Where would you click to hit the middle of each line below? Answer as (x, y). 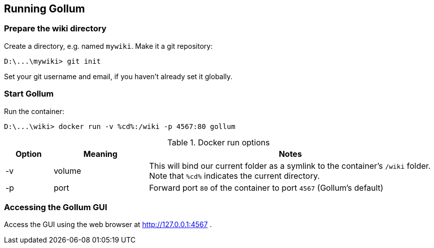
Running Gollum (45, 9)
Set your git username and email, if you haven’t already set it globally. (118, 76)
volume (67, 171)
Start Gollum (29, 94)
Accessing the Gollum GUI (56, 207)
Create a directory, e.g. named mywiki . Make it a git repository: (108, 46)
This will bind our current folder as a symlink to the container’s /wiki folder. (290, 166)
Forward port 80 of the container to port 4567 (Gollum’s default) (266, 187)
